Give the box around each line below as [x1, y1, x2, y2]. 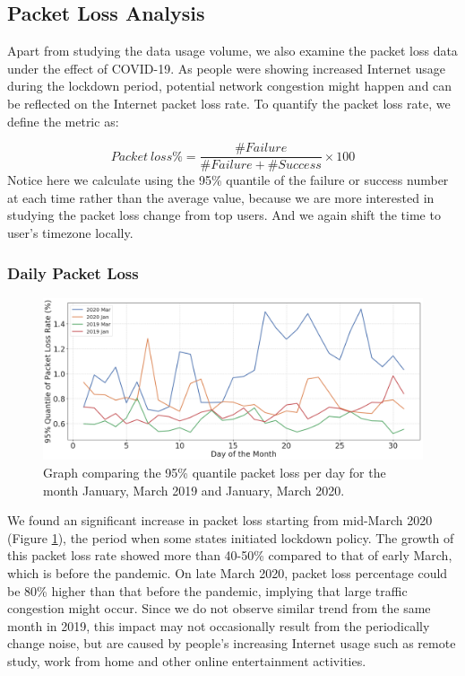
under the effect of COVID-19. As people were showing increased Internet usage [7, 58, 446, 77]
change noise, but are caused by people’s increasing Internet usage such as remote [7, 634, 456, 653]
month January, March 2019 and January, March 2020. [43, 480, 345, 499]
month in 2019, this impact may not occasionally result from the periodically [7, 616, 430, 635]
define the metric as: [7, 111, 119, 130]
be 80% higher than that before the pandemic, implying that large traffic [7, 581, 408, 600]
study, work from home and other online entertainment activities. [7, 651, 366, 670]
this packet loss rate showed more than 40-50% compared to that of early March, [7, 546, 452, 565]
